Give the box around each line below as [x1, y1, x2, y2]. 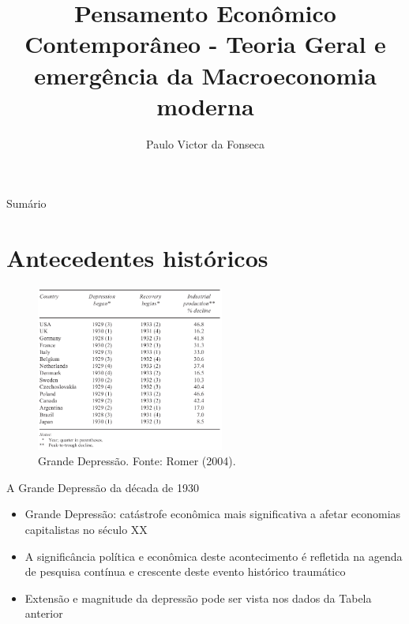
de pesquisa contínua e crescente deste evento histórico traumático [24, 563, 346, 580]
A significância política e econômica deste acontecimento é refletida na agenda [24, 547, 403, 564]
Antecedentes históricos [6, 242, 268, 274]
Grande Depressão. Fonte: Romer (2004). [38, 453, 236, 469]
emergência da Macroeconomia [34, 58, 377, 91]
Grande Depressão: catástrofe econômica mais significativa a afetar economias [24, 506, 401, 522]
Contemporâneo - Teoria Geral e [24, 28, 386, 60]
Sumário [6, 195, 47, 212]
